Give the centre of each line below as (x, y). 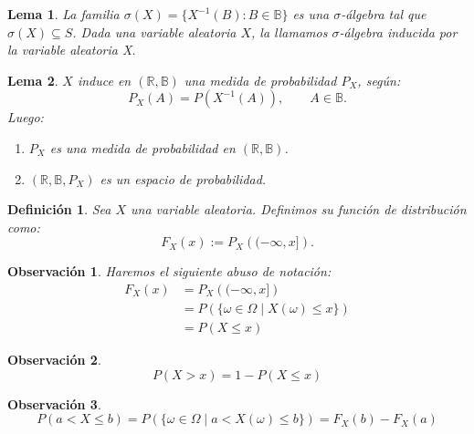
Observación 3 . (54, 403)
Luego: (26, 117)
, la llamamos (290, 31)
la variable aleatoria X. (72, 50)
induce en (104, 80)
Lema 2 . (33, 80)
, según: (379, 80)
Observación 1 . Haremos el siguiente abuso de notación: (169, 271)
